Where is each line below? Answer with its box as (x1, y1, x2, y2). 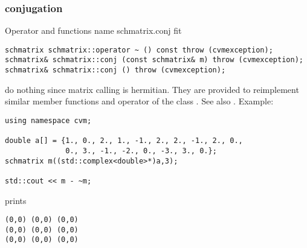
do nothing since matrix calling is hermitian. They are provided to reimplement (5, 83, 299, 95)
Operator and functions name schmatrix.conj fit (5, 24, 182, 37)
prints (5, 194, 27, 206)
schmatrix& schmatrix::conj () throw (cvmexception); (5, 66, 226, 75)
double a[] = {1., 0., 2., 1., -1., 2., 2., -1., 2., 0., (5, 136, 243, 145)
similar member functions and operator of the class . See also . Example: (5, 95, 274, 107)
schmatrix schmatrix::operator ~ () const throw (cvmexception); (5, 45, 273, 54)
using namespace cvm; (5, 116, 92, 125)
